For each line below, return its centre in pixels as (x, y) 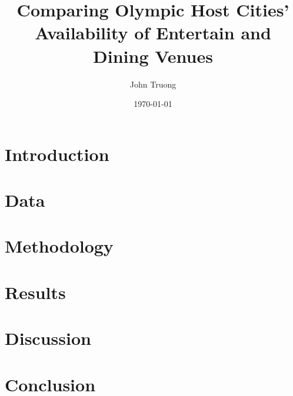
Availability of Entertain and (153, 33)
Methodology (59, 246)
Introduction (57, 154)
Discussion (48, 338)
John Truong (153, 84)
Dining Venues (153, 56)
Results (35, 292)
